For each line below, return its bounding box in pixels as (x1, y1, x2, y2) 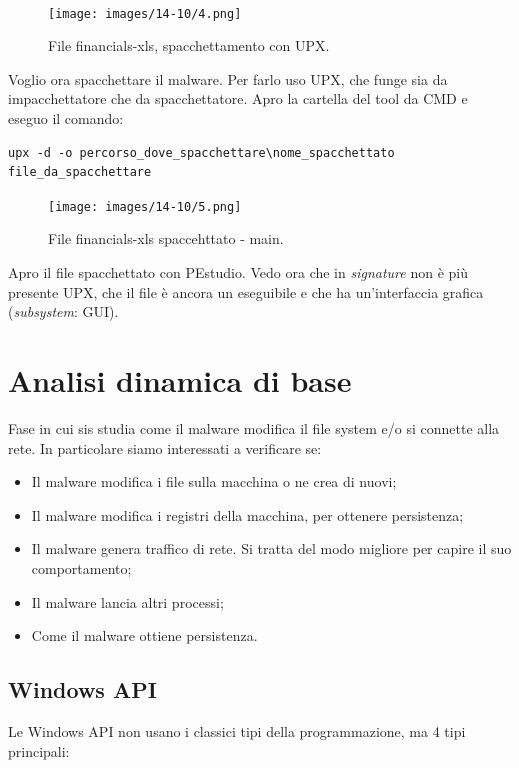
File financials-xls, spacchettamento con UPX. (48, 35, 330, 56)
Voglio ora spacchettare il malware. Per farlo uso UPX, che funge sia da (8, 68, 448, 89)
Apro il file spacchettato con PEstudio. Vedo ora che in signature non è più (8, 262, 468, 283)
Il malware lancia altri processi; (31, 591, 224, 612)
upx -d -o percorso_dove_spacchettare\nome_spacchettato (8, 145, 395, 160)
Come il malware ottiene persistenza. (31, 625, 258, 646)
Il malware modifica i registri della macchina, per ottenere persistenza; (31, 504, 464, 525)
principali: (8, 740, 70, 761)
